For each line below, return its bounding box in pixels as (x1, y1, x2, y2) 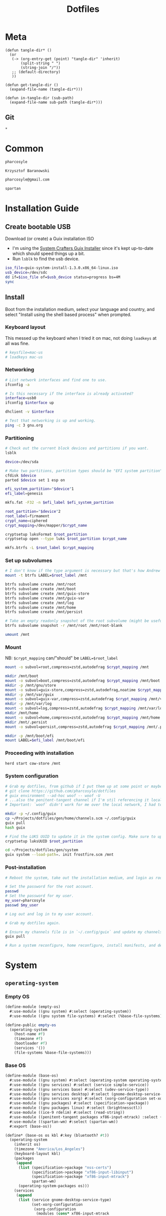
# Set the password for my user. (5, 894, 74, 899)
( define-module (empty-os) (5, 1004, 61, 1009)
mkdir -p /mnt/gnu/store (5, 683, 56, 688)
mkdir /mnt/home (5, 711, 39, 716)
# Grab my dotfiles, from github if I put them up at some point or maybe (5, 784, 163, 789)
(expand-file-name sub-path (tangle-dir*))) (9, 100, 103, 105)
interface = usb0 (5, 396, 37, 401)
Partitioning (5, 434, 34, 441)
